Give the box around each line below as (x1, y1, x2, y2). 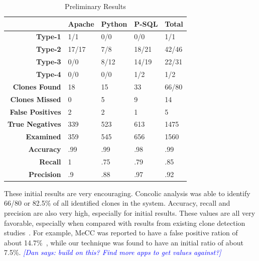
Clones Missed (10, 94, 61, 104)
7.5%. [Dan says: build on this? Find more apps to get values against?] (4, 247, 221, 257)
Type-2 (36, 44, 61, 54)
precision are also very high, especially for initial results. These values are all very (4, 208, 255, 218)
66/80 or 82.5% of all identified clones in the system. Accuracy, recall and (4, 198, 230, 208)
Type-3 (36, 56, 61, 67)
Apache (68, 18, 94, 29)
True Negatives (8, 119, 61, 129)
